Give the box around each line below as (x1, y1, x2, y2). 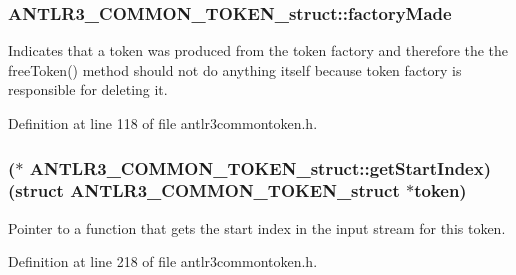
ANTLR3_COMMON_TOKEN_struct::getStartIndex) (29, 155, 491, 180)
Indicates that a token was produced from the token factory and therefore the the (8, 40, 509, 61)
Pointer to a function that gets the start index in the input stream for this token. (8, 217, 506, 238)
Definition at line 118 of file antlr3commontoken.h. (8, 113, 318, 133)
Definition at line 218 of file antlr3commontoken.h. (8, 251, 318, 272)
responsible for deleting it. (8, 79, 168, 100)
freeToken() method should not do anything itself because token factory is (8, 59, 462, 80)
